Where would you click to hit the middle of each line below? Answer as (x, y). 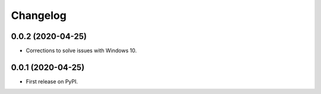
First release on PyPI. (52, 81)
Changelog (39, 15)
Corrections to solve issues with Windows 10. (81, 51)
